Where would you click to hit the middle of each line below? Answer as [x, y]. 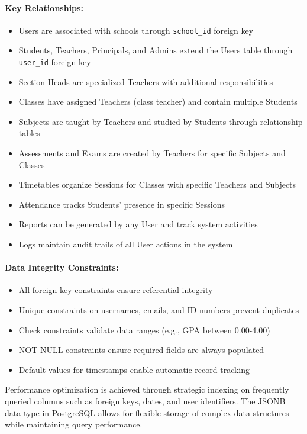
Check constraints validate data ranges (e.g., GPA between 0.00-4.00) [144, 329]
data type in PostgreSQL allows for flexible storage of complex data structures [147, 412]
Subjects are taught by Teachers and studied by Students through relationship [161, 121]
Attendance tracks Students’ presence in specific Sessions [122, 204]
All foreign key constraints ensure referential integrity [116, 290]
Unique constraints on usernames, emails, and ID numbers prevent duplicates [159, 310]
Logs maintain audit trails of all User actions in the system [126, 244]
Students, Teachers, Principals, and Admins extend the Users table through [156, 50]
